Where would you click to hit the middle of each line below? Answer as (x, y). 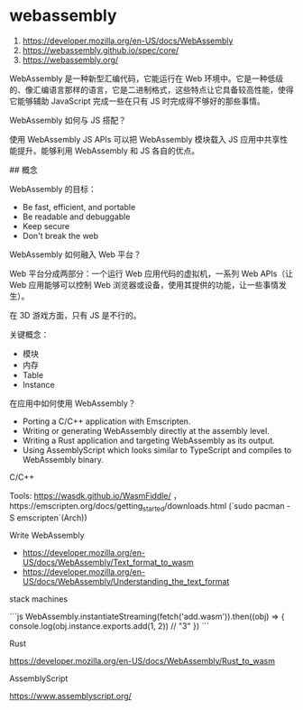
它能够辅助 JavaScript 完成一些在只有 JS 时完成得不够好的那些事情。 (137, 101)
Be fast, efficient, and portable (79, 207)
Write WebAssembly (47, 535)
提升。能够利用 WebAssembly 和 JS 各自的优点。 (108, 151)
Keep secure (46, 226)
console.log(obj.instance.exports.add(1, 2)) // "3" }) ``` (110, 626)
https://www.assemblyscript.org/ (71, 696)
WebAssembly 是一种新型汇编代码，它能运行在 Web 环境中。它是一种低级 (147, 78)
